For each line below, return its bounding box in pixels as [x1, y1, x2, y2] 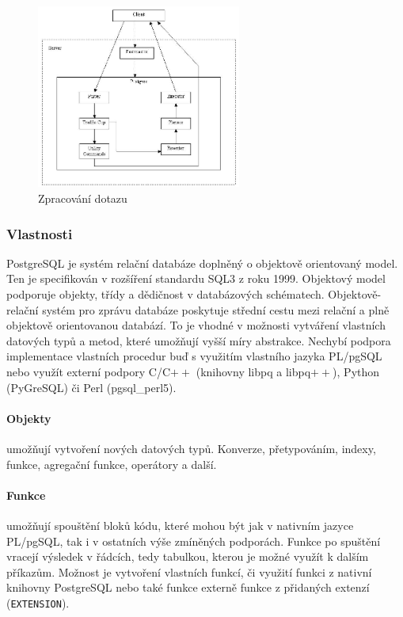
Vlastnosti [6, 223, 73, 243]
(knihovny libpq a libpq [196, 364, 311, 380]
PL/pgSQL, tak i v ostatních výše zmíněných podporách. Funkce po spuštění [6, 532, 381, 549]
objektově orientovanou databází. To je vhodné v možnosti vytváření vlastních [6, 317, 386, 333]
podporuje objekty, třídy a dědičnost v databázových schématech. [6, 286, 325, 303]
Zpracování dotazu [38, 190, 127, 207]
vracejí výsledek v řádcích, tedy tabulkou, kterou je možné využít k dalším [6, 548, 369, 565]
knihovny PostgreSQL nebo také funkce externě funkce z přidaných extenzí [6, 579, 370, 596]
